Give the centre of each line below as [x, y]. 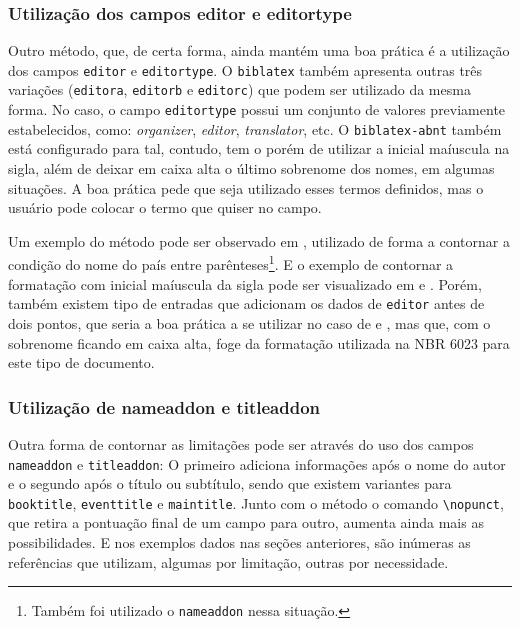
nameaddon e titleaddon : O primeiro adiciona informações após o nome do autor [257, 463]
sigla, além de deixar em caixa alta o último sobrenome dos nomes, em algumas [251, 168]
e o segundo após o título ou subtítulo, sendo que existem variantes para [230, 483]
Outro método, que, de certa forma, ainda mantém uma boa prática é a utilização [259, 50]
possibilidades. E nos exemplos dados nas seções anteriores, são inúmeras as [239, 542]
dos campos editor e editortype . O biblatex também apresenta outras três [245, 69]
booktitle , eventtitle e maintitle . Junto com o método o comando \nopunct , [256, 502]
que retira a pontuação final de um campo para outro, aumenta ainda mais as [246, 522]
